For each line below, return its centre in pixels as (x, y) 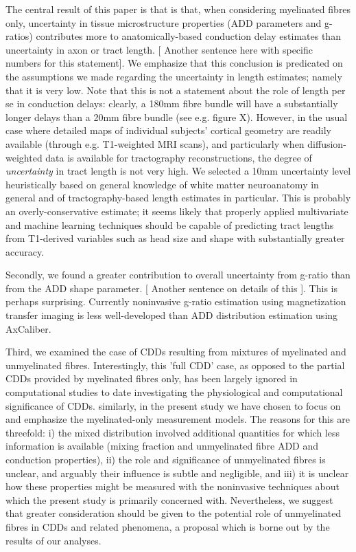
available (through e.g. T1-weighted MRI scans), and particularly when (155, 143)
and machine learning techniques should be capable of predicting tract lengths (170, 224)
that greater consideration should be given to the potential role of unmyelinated (174, 513)
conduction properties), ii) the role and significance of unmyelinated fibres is (166, 459)
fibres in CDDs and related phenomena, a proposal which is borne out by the (168, 526)
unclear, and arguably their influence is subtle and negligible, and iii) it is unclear (177, 473)
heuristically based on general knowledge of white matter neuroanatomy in (162, 184)
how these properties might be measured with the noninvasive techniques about (173, 486)
